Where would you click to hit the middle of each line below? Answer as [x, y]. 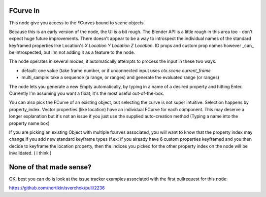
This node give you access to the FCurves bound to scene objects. [77, 23]
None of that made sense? [50, 167]
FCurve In [24, 11]
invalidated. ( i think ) [30, 153]
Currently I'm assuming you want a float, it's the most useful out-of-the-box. [87, 93]
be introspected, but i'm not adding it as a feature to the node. [72, 52]
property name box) [29, 123]
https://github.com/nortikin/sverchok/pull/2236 [57, 188]
